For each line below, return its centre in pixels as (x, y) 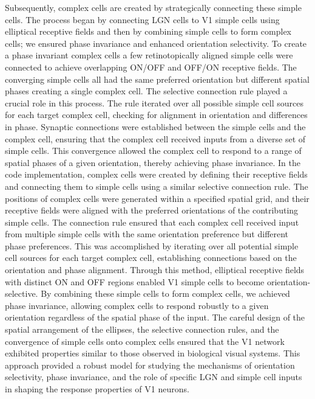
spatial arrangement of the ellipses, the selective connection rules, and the (142, 329)
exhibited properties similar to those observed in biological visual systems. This (153, 353)
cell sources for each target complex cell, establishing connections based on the (151, 258)
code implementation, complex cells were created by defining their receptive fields (156, 174)
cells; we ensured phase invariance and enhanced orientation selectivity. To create (156, 43)
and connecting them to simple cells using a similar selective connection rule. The (157, 186)
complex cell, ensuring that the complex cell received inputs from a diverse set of (155, 138)
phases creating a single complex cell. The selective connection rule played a (146, 91)
